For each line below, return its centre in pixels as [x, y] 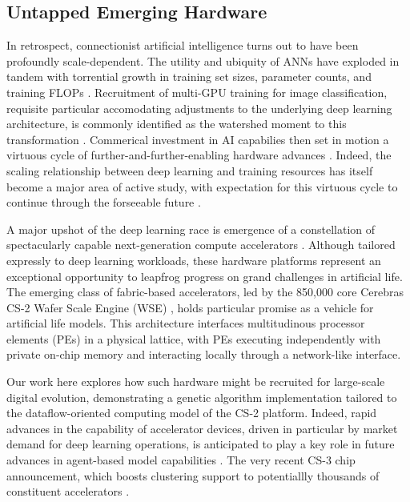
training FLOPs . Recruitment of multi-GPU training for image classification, [197, 92]
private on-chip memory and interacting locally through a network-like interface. [204, 354]
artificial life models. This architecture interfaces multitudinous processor [186, 323]
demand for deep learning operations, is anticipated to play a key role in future [201, 444]
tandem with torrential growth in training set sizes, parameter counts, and [189, 76]
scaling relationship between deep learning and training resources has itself [190, 170]
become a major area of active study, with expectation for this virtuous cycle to [202, 186]
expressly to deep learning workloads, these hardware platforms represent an [194, 260]
